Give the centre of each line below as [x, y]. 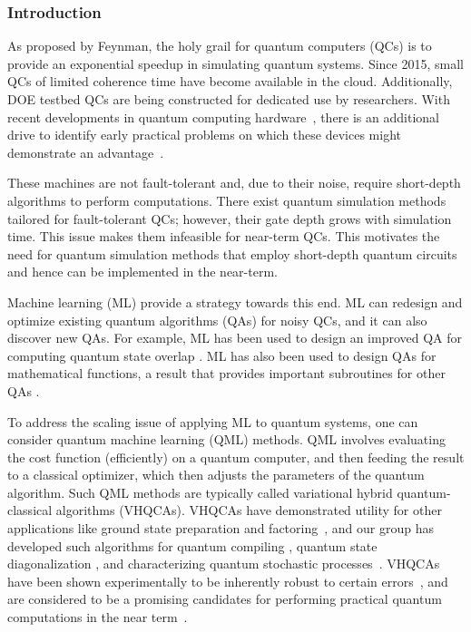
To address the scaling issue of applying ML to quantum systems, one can [213, 421]
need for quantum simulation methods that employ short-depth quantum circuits [232, 253]
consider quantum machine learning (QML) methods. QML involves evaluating [226, 439]
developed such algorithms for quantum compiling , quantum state [192, 545]
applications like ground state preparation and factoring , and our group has [221, 528]
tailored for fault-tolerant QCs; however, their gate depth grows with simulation [230, 218]
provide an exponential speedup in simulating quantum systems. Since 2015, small [235, 63]
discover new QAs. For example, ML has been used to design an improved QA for [235, 338]
